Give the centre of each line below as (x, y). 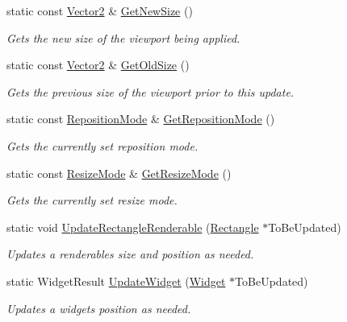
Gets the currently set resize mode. (92, 200)
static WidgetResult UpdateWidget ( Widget (116, 281)
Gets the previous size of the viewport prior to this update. (151, 91)
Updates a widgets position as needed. (99, 308)
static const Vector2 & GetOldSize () (98, 65)
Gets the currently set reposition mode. (102, 145)
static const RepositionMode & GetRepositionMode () (141, 119)
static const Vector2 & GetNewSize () (100, 10)
